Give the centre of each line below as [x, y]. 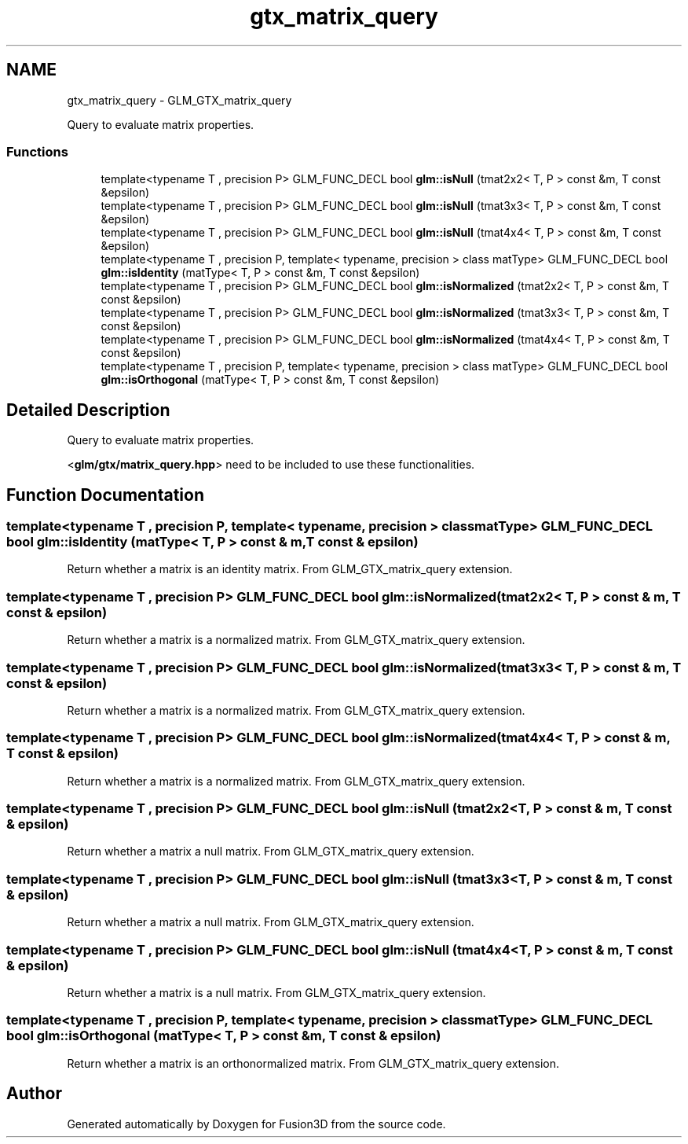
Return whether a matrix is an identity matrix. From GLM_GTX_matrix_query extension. [290, 569]
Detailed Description [88, 410]
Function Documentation [105, 495]
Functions [37, 151]
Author [34, 1094]
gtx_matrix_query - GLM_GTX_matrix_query [179, 100]
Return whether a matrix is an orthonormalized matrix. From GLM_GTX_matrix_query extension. [313, 1063]
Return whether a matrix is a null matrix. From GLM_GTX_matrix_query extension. [276, 992]
